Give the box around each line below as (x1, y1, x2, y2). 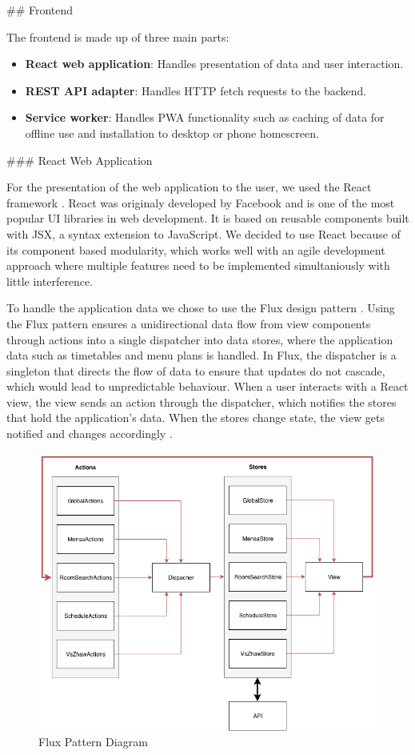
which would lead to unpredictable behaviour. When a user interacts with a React (6, 378, 409, 395)
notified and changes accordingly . (6, 425, 173, 442)
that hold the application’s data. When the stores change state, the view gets (6, 409, 385, 426)
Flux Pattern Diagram (38, 733, 148, 750)
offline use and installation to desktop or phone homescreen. (25, 124, 319, 141)
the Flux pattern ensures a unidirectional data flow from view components (6, 315, 371, 331)
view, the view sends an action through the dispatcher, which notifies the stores (6, 393, 397, 410)
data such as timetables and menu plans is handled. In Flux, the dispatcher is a (6, 347, 397, 363)
